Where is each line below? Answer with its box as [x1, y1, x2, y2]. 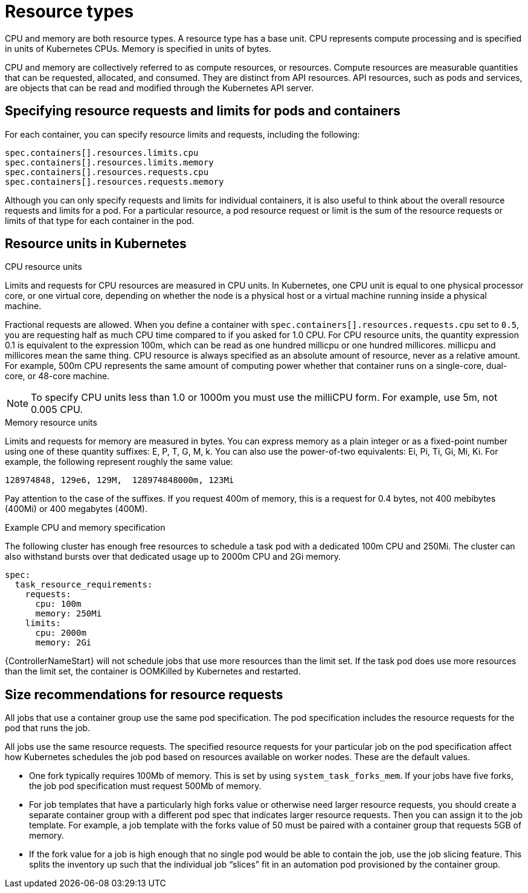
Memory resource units [5, 417, 97, 428]
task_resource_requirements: [14, 580, 153, 590]
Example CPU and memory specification [5, 522, 166, 533]
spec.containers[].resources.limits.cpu [5, 147, 199, 158]
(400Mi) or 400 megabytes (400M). [5, 504, 147, 514]
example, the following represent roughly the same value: [5, 456, 233, 467]
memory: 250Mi [35, 609, 102, 619]
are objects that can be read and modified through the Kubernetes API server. [5, 82, 314, 93]
